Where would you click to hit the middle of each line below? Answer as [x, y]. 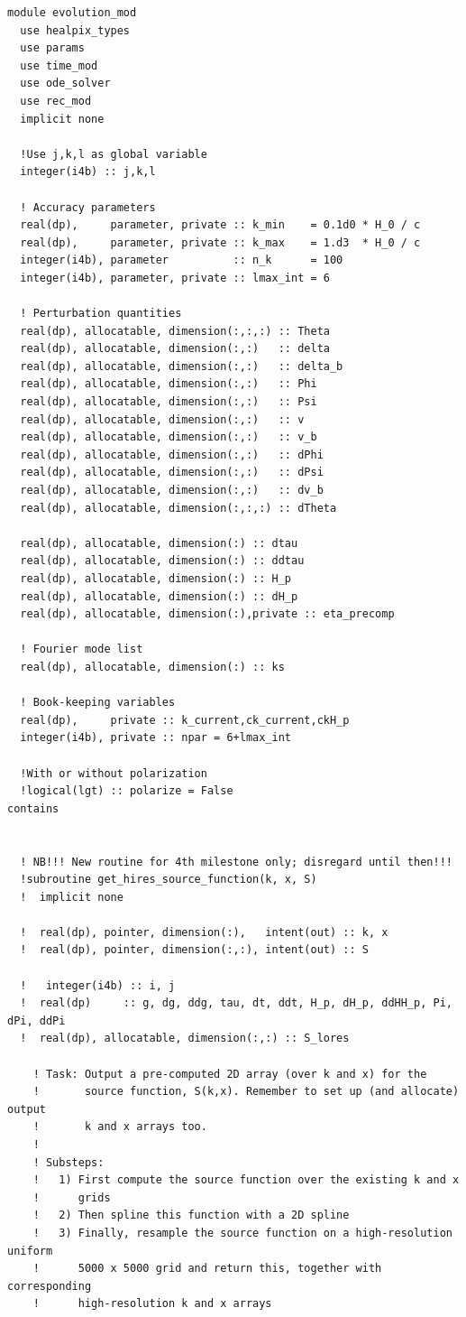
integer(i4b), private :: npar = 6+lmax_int [155, 738]
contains [33, 808]
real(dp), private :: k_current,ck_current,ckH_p [185, 720]
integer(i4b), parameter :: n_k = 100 [182, 260]
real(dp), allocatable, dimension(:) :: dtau [159, 543]
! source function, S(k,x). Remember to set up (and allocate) [246, 1092]
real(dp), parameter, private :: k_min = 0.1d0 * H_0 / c [220, 225]
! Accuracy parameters [88, 207]
